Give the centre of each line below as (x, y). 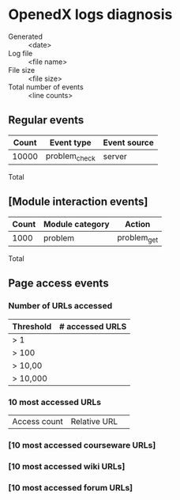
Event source (128, 142)
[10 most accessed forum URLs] (71, 487)
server (115, 157)
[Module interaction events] (78, 202)
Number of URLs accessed (60, 306)
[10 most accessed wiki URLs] (67, 466)
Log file (21, 53)
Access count (37, 421)
